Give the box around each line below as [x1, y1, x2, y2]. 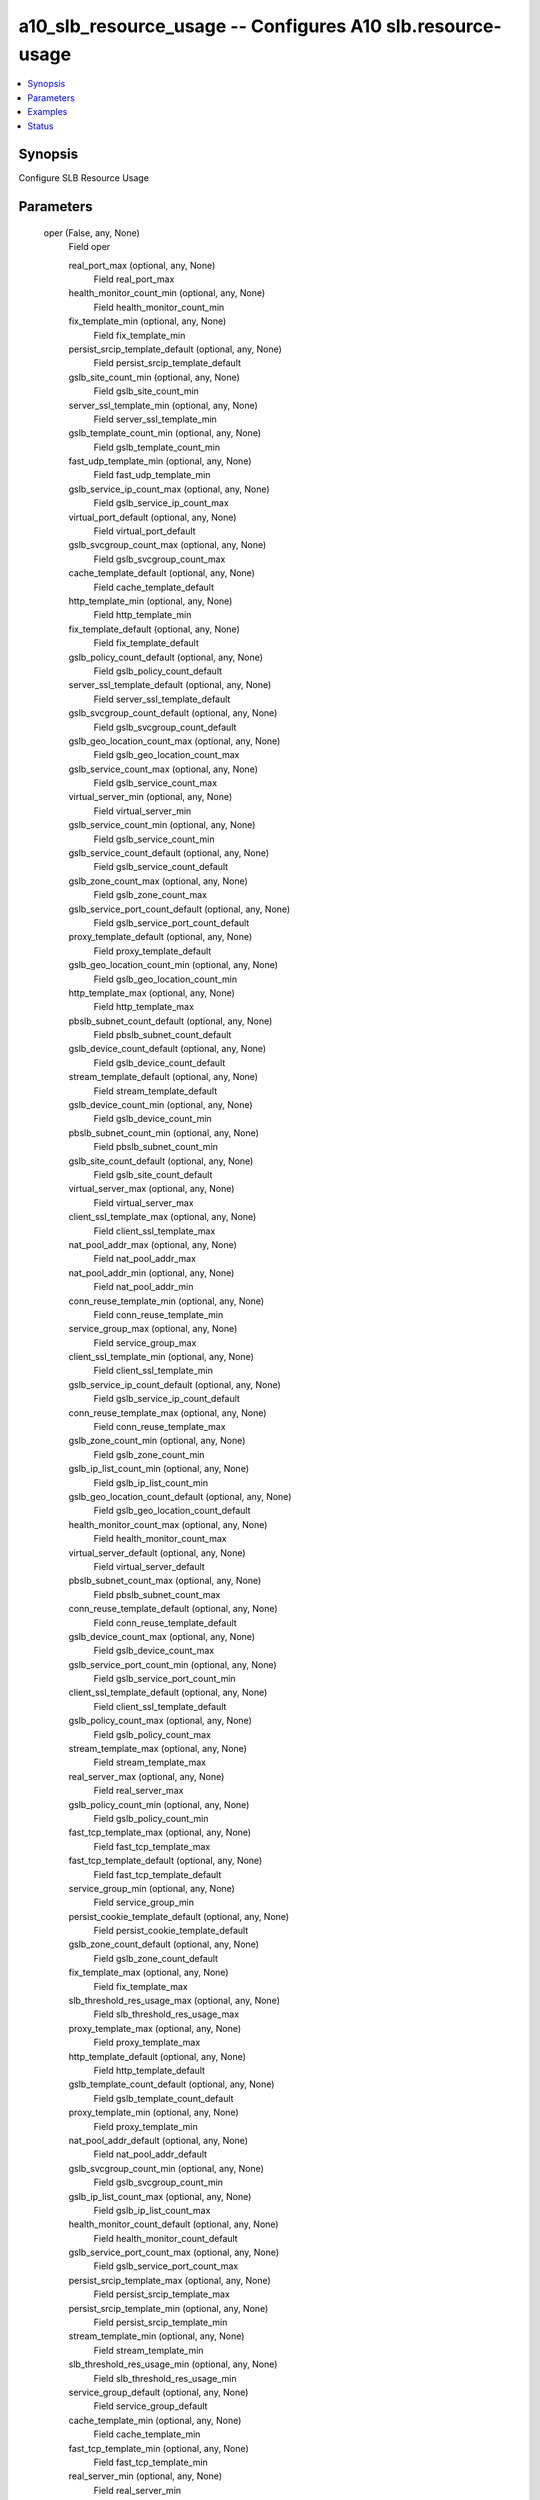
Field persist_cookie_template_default [93, 1925, 249, 1937]
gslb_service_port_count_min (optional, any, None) [68, 1658, 277, 1670]
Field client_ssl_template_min [93, 1365, 214, 1377]
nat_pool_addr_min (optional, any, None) [68, 1266, 235, 1279]
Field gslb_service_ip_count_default [93, 1393, 240, 1405]
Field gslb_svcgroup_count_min [93, 2176, 224, 2189]
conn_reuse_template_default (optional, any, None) [68, 1603, 279, 1615]
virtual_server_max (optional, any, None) [68, 1183, 235, 1195]
